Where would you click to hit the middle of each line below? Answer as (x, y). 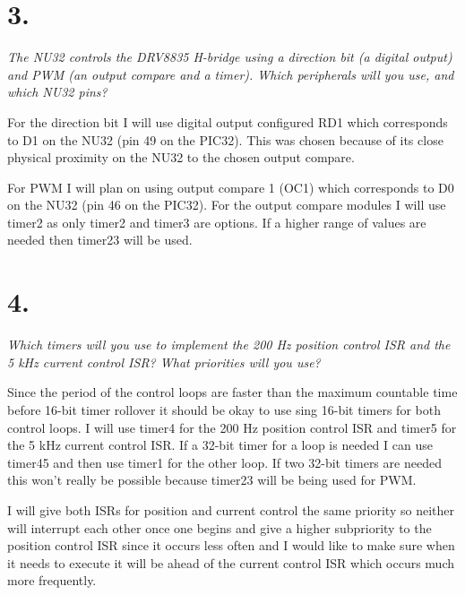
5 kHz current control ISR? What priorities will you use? (164, 362)
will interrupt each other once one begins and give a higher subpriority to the (220, 527)
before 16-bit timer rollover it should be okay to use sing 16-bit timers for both (224, 409)
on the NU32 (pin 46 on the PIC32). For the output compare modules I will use (227, 205)
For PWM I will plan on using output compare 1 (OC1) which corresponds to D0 (231, 187)
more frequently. (52, 580)
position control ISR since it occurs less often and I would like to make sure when (231, 545)
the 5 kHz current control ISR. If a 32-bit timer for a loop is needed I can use (220, 445)
